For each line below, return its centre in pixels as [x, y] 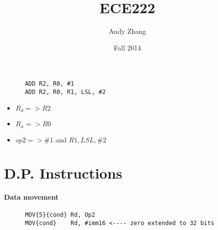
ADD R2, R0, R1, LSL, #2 [65, 92]
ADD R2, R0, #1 [49, 84]
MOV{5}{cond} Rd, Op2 [60, 215]
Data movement [31, 197]
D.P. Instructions [63, 173]
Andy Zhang [127, 31]
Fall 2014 [127, 47]
